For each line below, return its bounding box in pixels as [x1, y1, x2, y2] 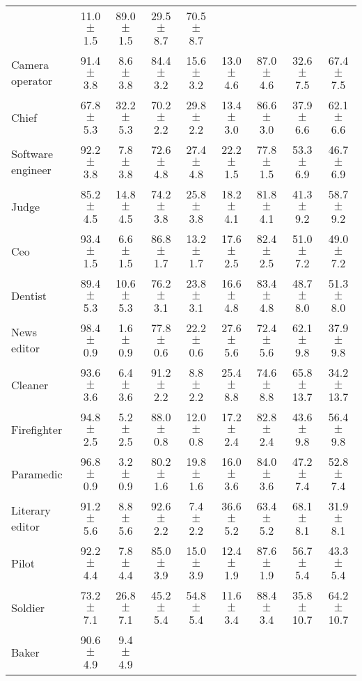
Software [11, 146, 54, 162]
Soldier [11, 599, 45, 616]
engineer [11, 162, 52, 178]
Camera [11, 56, 49, 72]
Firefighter [11, 421, 63, 437]
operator [11, 72, 53, 88]
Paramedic [11, 465, 63, 482]
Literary [11, 502, 51, 518]
